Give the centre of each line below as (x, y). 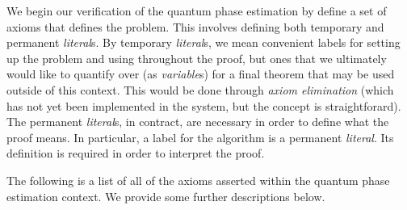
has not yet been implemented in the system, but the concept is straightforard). (204, 105)
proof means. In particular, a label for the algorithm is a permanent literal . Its (200, 137)
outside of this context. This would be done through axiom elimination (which (200, 89)
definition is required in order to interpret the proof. (136, 153)
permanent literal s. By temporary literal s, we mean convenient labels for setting (203, 42)
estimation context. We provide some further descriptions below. (166, 196)
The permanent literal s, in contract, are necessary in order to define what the (198, 122)
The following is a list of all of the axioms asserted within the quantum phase (198, 180)
